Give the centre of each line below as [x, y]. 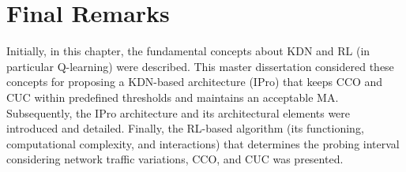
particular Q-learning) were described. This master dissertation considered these [200, 66]
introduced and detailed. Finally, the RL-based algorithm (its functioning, [185, 128]
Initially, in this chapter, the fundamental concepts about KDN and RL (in [188, 51]
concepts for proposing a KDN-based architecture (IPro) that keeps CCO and [195, 82]
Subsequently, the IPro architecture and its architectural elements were [179, 112]
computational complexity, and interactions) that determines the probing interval [203, 143]
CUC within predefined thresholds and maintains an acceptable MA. [173, 97]
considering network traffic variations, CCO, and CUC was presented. [175, 159]
